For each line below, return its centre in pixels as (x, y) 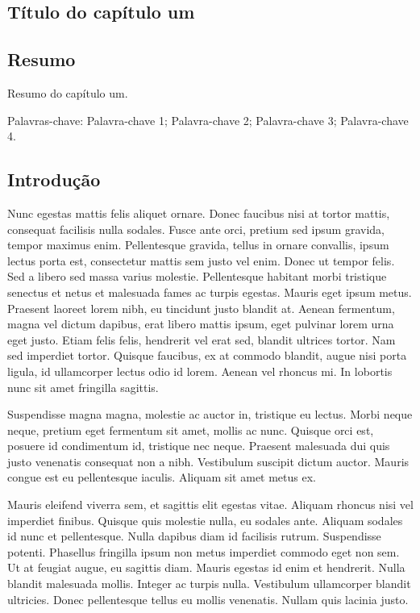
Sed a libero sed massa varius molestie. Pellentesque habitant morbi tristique (197, 276)
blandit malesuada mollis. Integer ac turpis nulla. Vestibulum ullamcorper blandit (209, 584)
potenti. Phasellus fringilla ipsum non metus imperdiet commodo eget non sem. (204, 551)
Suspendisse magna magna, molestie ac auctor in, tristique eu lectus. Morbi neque (210, 414)
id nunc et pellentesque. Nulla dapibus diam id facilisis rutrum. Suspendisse (194, 536)
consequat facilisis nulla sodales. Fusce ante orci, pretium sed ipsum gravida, (196, 229)
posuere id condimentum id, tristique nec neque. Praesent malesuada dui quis (199, 446)
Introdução (54, 179)
